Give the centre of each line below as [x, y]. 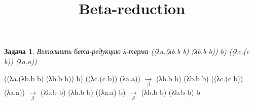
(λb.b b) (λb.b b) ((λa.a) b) [83, 92]
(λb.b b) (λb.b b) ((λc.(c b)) [199, 78]
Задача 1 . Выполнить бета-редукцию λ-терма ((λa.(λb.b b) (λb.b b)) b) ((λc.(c [127, 51]
